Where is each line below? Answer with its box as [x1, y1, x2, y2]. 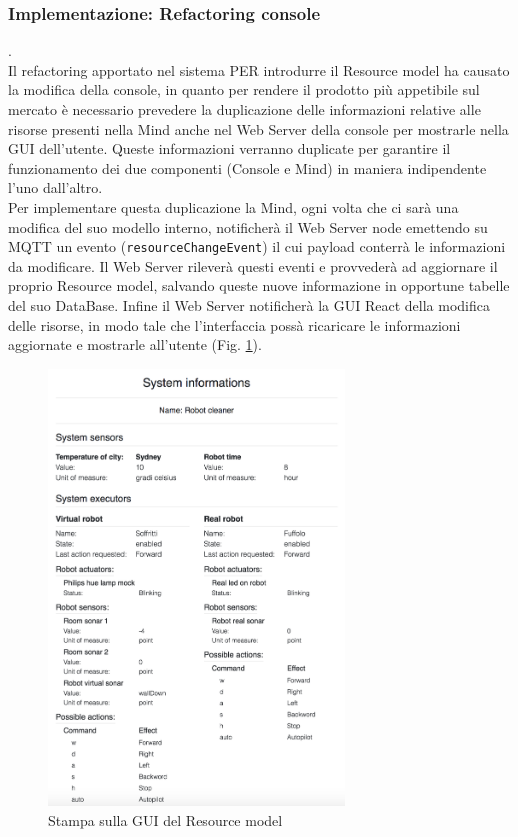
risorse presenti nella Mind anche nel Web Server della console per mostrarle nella [8, 118, 509, 139]
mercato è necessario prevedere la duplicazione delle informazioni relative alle [8, 99, 481, 119]
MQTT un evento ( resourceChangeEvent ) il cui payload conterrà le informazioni [8, 236, 506, 257]
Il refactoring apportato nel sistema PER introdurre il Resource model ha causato [8, 59, 510, 80]
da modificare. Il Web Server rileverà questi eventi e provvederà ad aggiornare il [8, 255, 498, 276]
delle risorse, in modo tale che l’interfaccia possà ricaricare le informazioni [8, 314, 461, 335]
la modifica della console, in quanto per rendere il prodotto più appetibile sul [8, 79, 480, 100]
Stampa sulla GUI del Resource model [48, 809, 283, 830]
